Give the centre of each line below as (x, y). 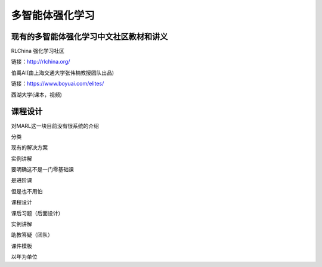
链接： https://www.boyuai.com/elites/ (58, 84)
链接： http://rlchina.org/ (41, 62)
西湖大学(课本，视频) (37, 95)
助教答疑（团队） (32, 235)
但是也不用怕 (27, 191)
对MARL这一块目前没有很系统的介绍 (55, 125)
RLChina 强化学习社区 (38, 51)
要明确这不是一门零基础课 (42, 169)
